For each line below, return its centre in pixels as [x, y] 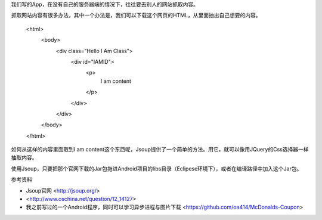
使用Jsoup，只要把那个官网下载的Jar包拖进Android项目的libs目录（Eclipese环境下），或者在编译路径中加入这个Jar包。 [157, 168]
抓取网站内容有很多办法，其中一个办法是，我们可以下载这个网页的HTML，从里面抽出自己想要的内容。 [136, 16]
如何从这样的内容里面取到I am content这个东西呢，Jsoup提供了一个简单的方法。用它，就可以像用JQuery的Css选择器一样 [160, 150]
